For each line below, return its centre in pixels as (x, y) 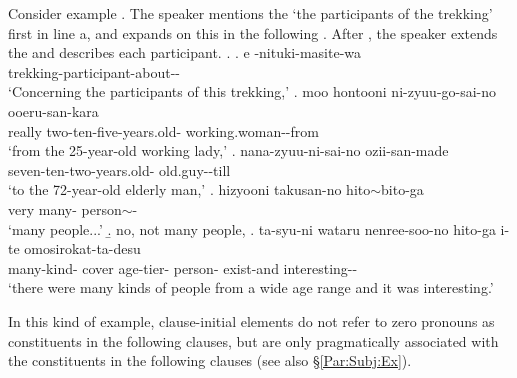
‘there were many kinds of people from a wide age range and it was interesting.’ (251, 287)
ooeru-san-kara (53, 110)
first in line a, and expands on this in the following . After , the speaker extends (253, 32)
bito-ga (402, 189)
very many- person (65, 208)
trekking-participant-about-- (94, 71)
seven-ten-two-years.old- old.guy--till (119, 169)
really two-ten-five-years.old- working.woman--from (163, 130)
